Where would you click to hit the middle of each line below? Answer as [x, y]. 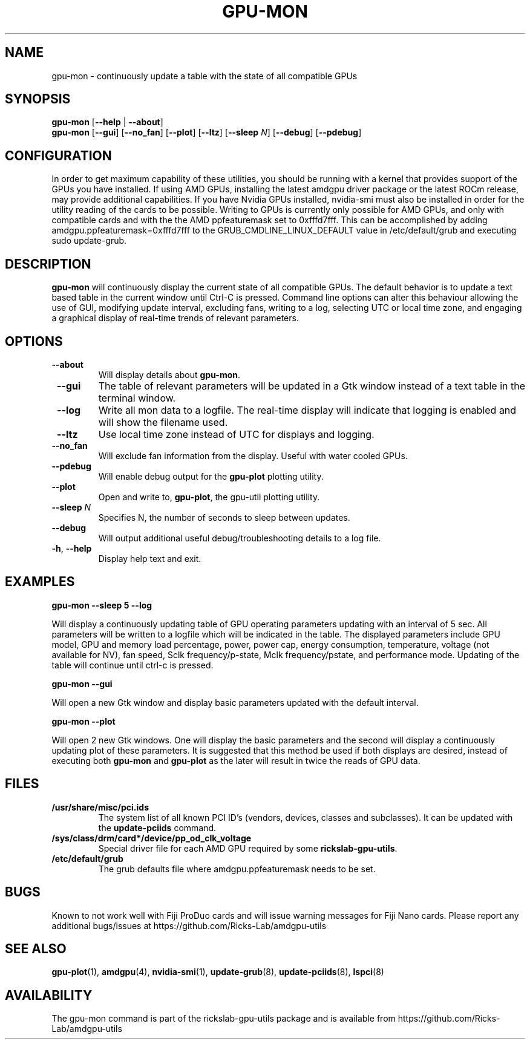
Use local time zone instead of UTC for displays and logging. [236, 434]
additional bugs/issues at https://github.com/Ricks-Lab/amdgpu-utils [189, 925]
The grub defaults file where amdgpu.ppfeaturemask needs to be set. [237, 869]
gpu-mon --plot [83, 721]
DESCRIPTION [48, 264]
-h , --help [72, 548]
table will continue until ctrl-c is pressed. [132, 665]
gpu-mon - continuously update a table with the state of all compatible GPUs [204, 76]
